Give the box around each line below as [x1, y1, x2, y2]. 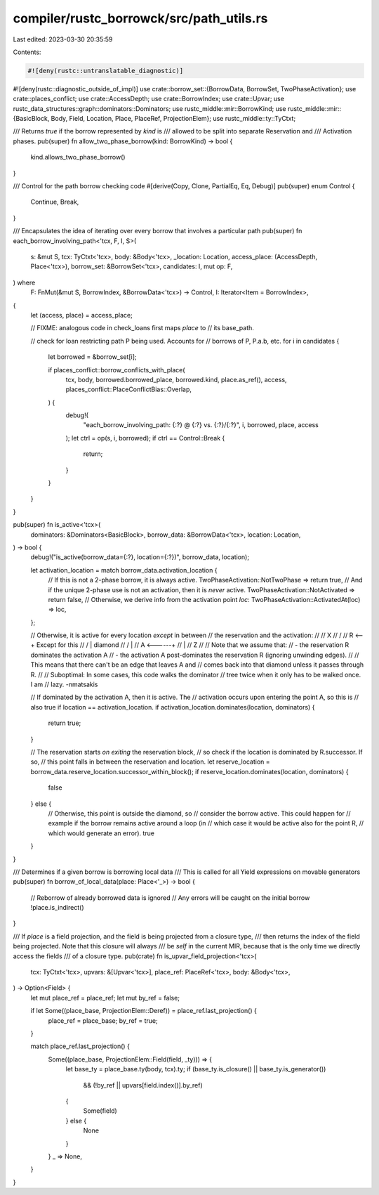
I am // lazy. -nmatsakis [30, 680, 98, 688]
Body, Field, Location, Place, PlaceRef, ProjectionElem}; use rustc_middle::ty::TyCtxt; [51, 115, 296, 123]
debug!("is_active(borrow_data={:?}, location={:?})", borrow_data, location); [30, 553, 249, 561]
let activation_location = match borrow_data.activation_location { [30, 566, 218, 574]
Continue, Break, [30, 197, 79, 207]
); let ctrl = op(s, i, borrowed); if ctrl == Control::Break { [65, 433, 225, 442]
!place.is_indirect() [30, 903, 84, 912]
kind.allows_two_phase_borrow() [30, 153, 126, 162]
